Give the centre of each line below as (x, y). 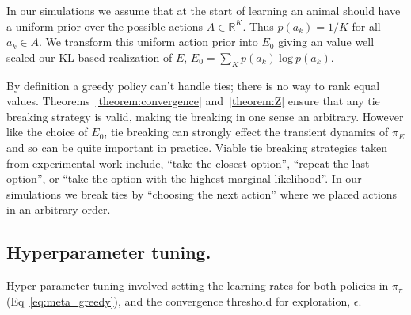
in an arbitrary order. (59, 209)
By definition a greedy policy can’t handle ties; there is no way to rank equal (193, 85)
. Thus (258, 26)
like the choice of (47, 132)
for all (366, 26)
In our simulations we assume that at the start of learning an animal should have (204, 10)
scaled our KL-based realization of (89, 57)
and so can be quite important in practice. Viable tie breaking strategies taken (197, 147)
